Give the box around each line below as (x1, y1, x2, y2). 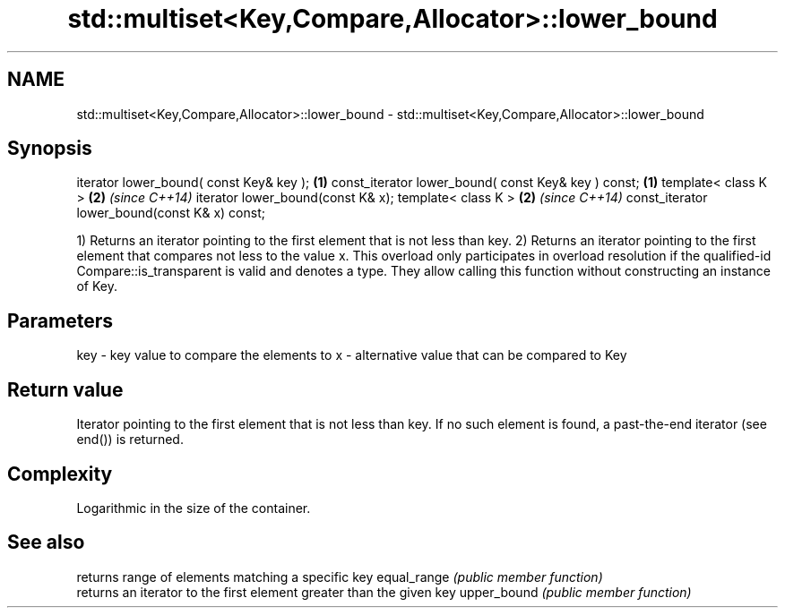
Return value (7, 378, 124, 401)
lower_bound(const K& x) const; (76, 205, 265, 221)
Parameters (7, 309, 113, 332)
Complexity (7, 462, 113, 485)
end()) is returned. (76, 431, 184, 448)
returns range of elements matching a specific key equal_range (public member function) (76, 568, 603, 585)
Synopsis (7, 137, 92, 160)
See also (7, 531, 85, 554)
